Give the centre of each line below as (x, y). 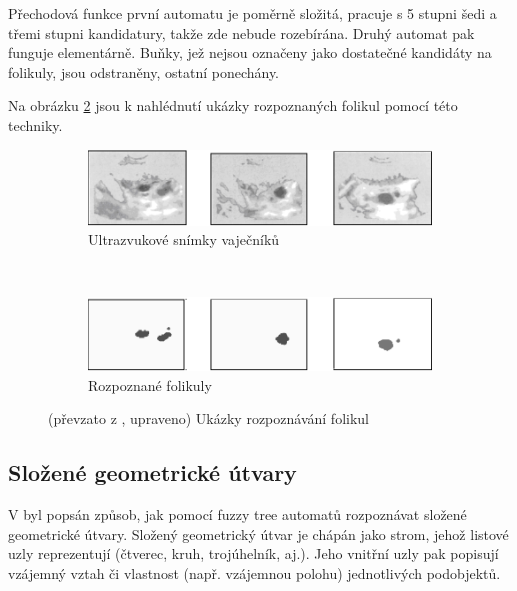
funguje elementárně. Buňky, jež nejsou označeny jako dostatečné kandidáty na (250, 52)
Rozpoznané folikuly (150, 384)
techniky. (35, 124)
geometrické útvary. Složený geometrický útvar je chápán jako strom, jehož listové (258, 533)
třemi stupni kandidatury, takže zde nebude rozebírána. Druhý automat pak (241, 32)
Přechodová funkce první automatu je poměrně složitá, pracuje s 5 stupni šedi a (252, 13)
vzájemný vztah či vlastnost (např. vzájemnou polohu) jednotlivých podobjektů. (254, 572)
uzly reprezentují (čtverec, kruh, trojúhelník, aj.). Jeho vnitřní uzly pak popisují (253, 553)
